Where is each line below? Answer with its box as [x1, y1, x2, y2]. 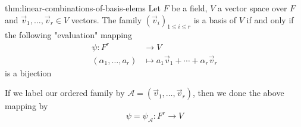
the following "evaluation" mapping [5, 29, 132, 41]
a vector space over [217, 2, 287, 14]
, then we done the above [193, 86, 284, 99]
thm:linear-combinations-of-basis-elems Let [5, 2, 161, 14]
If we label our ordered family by [5, 86, 125, 99]
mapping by [5, 100, 48, 112]
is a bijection [5, 66, 52, 79]
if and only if [246, 13, 294, 26]
